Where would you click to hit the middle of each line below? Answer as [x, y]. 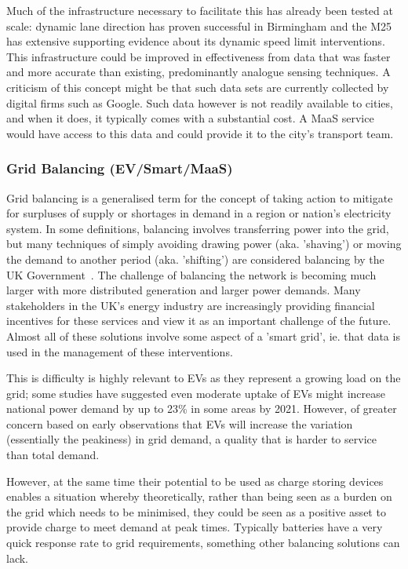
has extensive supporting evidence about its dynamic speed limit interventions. [196, 41]
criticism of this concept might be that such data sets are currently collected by [198, 87]
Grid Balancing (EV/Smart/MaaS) [120, 168]
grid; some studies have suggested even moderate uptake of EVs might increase [196, 393]
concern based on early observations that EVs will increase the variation [180, 423]
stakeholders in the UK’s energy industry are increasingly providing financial [191, 305]
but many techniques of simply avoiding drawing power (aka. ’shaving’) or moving [204, 244]
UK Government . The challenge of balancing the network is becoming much [191, 274]
